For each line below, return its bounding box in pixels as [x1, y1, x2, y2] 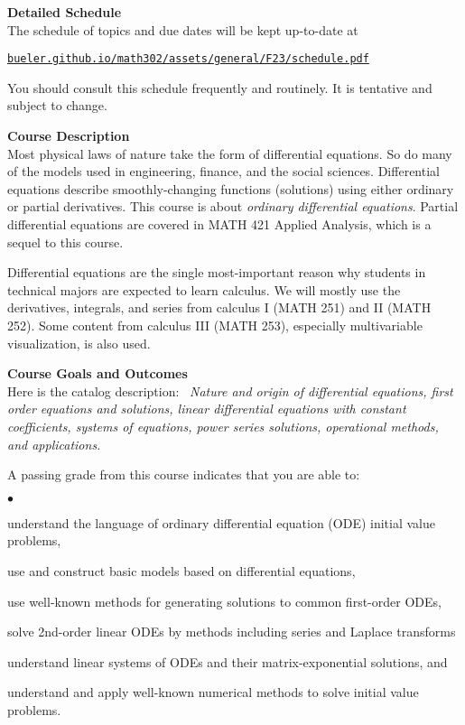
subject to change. [7, 96, 107, 115]
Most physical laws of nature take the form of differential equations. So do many [7, 144, 452, 163]
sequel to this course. [7, 232, 124, 251]
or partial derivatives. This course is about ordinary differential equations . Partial [7, 197, 459, 216]
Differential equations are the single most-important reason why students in [7, 263, 426, 282]
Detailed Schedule [7, 3, 122, 21]
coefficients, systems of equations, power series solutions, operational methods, [7, 416, 439, 435]
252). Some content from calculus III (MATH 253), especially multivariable [7, 315, 423, 334]
